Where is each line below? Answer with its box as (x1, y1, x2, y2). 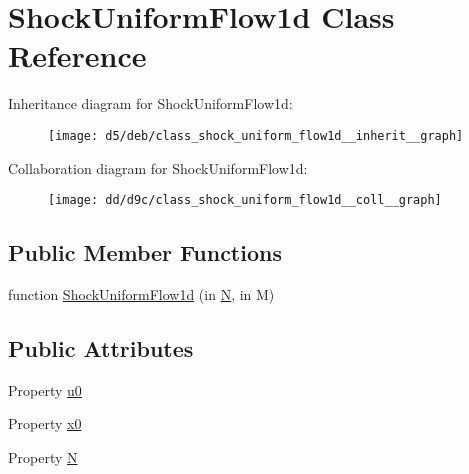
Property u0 (8, 379, 82, 400)
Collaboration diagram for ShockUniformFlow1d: (8, 157, 308, 178)
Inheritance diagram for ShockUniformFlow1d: (8, 93, 293, 114)
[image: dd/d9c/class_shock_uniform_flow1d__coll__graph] (48, 193, 442, 208)
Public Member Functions (8, 237, 282, 268)
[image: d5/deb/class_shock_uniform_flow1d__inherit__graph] (48, 128, 464, 143)
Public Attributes (8, 333, 194, 363)
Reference (8, 35, 147, 76)
